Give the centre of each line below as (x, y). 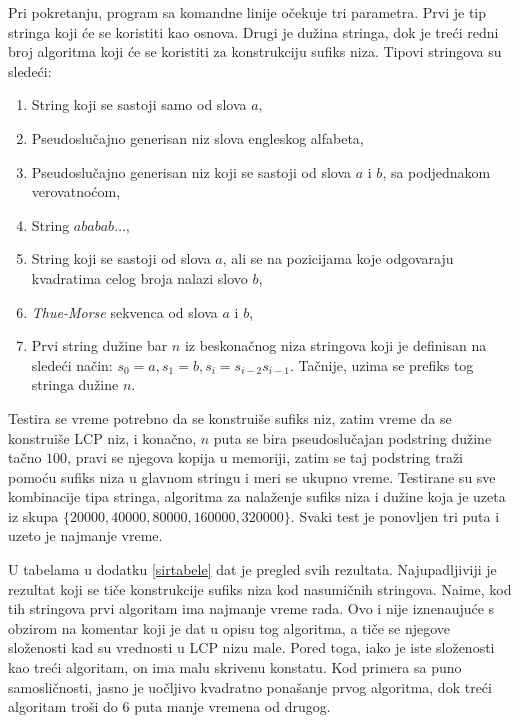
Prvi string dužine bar (99, 345)
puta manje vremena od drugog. (232, 706)
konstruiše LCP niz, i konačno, (102, 437)
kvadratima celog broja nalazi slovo (139, 277)
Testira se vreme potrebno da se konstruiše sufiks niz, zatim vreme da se (230, 417)
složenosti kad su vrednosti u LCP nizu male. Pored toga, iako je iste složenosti (251, 647)
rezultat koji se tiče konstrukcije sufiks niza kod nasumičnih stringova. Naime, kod (260, 588)
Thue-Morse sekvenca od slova (124, 311)
